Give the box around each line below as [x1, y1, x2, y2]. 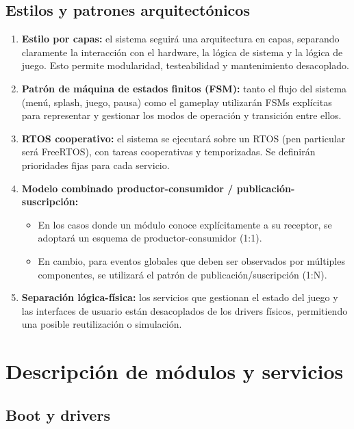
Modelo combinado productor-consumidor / [21, 181, 233, 195]
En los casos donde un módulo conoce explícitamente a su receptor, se [38, 217, 332, 231]
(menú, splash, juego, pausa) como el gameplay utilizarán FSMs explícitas [21, 94, 332, 109]
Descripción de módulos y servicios [5, 357, 344, 385]
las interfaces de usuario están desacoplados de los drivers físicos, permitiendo [21, 303, 348, 317]
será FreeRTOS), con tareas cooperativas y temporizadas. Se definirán [21, 144, 316, 159]
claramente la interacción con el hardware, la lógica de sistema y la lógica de [21, 44, 343, 59]
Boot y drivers [5, 404, 110, 425]
